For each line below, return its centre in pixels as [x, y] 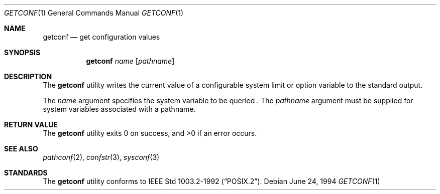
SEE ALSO [21, 149]
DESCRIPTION [28, 76]
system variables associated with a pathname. [119, 109]
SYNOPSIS [22, 52]
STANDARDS [26, 173]
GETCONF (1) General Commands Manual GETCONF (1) [94, 13]
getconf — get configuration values [101, 37]
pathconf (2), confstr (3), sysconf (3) [101, 157]
